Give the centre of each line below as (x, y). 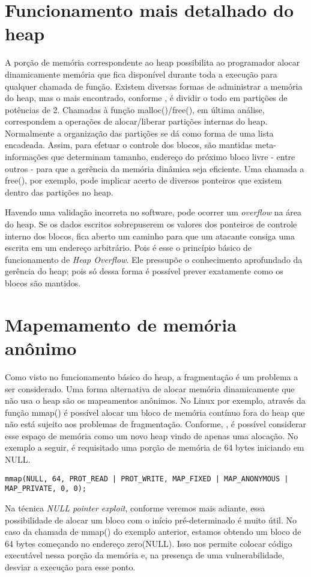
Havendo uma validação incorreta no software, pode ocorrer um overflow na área (153, 212)
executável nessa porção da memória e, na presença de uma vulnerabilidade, (145, 555)
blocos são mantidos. (43, 283)
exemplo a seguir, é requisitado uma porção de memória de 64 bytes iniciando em (155, 447)
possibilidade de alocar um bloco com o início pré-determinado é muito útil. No (151, 520)
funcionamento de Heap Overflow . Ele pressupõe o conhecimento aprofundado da (154, 259)
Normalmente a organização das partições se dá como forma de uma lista (139, 133)
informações (27, 157)
